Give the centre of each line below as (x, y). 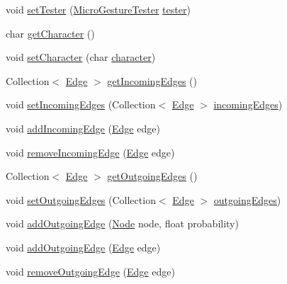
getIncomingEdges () (152, 80)
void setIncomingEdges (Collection (81, 104)
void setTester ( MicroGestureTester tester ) (98, 9)
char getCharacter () (50, 33)
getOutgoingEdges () (152, 176)
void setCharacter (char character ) (81, 57)
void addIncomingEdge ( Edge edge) (83, 128)
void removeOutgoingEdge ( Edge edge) (90, 271)
